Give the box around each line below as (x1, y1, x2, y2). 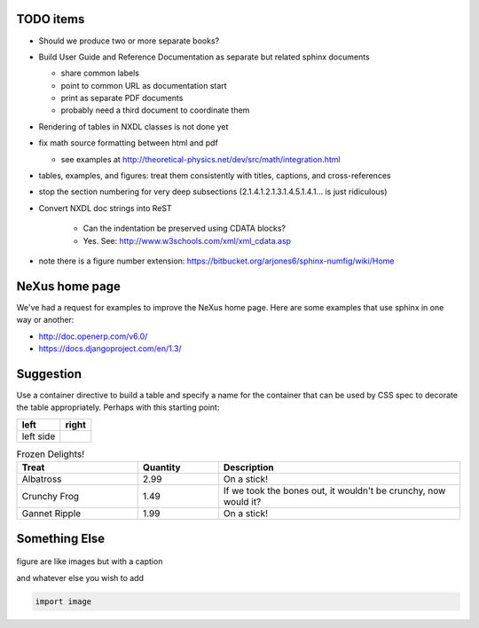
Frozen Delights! (16, 448, 84, 460)
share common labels (60, 67, 139, 79)
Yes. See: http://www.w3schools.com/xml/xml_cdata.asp (82, 235, 292, 246)
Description (223, 461, 274, 474)
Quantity (142, 461, 181, 474)
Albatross (21, 473, 62, 485)
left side (21, 430, 56, 443)
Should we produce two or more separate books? (38, 35, 220, 46)
